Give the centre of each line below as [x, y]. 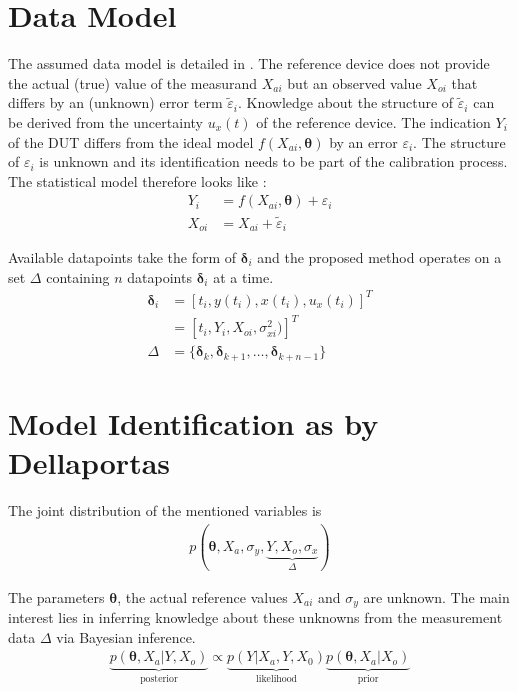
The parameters [56, 596]
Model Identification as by [193, 422]
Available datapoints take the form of [122, 257]
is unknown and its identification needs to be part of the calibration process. [273, 161]
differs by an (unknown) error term [115, 102]
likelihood [276, 679]
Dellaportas [89, 462]
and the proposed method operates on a [379, 257]
